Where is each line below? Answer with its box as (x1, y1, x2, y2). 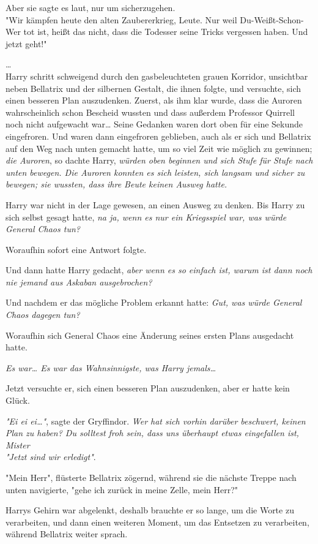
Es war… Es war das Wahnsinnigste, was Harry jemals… (6, 361, 216, 374)
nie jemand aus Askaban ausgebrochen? (6, 275, 152, 288)
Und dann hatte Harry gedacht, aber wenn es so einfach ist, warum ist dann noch (6, 263, 312, 276)
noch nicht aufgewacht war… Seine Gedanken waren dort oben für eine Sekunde (6, 118, 303, 130)
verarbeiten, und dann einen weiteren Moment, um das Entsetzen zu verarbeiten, (6, 515, 309, 528)
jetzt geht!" (6, 37, 47, 50)
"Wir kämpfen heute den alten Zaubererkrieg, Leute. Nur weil (6, 13, 237, 26)
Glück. (6, 394, 30, 407)
